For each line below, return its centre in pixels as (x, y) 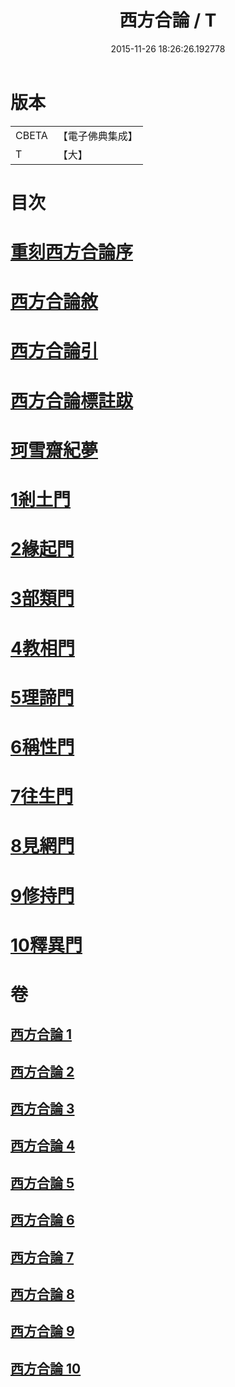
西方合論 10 (46, 1368)
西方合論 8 (42, 1294)
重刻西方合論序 (72, 252)
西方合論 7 (42, 1257)
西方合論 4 (43, 1146)
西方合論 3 (42, 1109)
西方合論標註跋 (72, 400)
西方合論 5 (42, 1182)
